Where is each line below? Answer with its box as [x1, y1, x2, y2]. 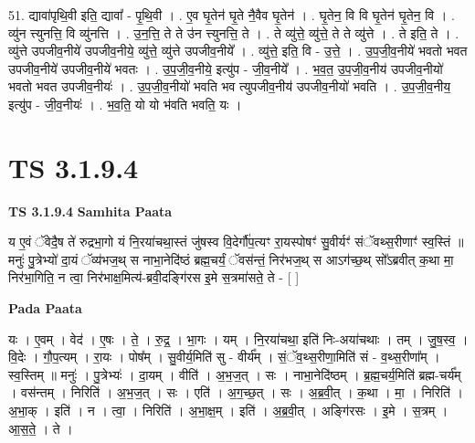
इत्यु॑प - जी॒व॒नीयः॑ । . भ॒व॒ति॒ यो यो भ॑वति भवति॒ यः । [8, 94, 242, 113]
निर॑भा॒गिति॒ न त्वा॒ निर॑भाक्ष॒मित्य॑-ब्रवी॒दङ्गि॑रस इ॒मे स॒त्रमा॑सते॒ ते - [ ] [8, 268, 300, 287]
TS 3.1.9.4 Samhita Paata [8, 201, 173, 220]
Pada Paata [8, 299, 82, 318]
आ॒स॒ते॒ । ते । [8, 418, 73, 438]
